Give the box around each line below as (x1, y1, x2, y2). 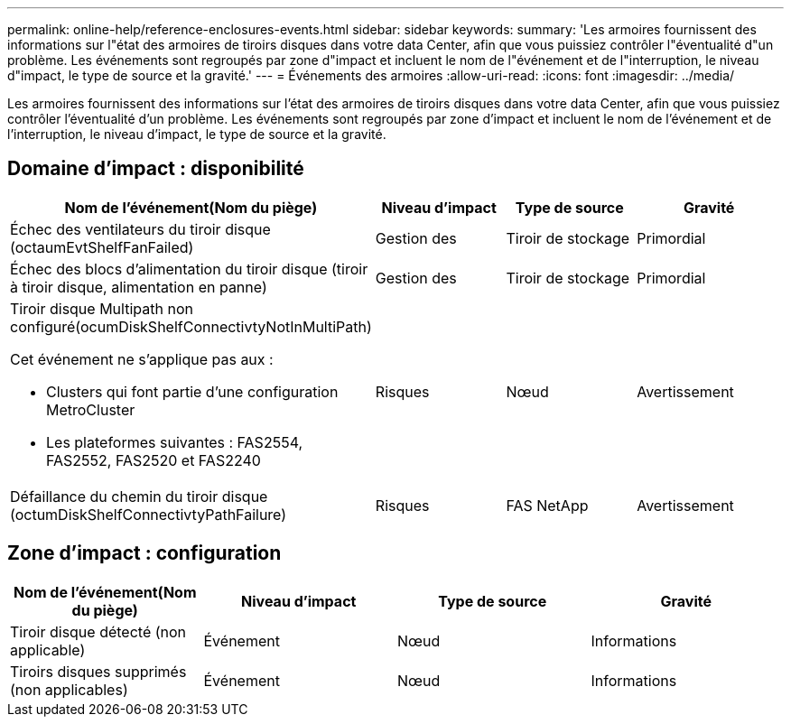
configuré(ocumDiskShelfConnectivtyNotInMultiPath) (10, 317, 372, 336)
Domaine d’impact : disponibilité (7, 157, 304, 181)
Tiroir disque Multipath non (10, 299, 193, 318)
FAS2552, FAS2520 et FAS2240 (46, 450, 261, 469)
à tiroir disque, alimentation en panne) (10, 277, 267, 296)
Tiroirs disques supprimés (10, 662, 187, 681)
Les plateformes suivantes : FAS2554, (46, 432, 303, 451)
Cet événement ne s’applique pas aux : (10, 349, 274, 368)
